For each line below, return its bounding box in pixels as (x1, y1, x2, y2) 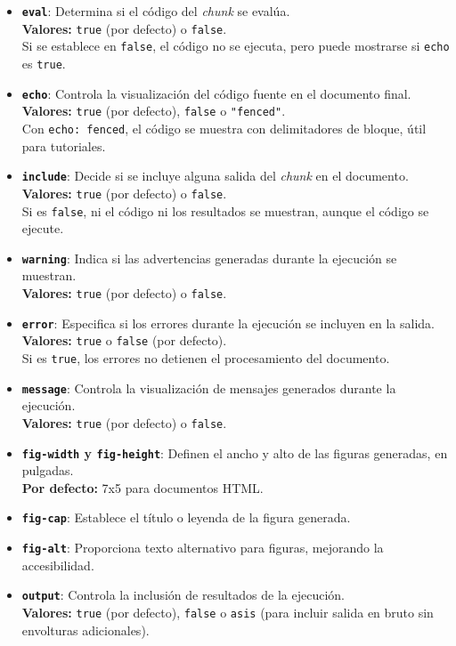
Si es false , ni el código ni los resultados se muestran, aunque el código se (21, 201, 429, 220)
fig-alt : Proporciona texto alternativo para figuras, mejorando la (21, 538, 384, 557)
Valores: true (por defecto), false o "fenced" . (21, 101, 286, 120)
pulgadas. (21, 461, 74, 480)
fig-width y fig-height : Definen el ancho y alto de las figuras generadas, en (21, 443, 448, 462)
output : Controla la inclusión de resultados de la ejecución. (21, 585, 345, 604)
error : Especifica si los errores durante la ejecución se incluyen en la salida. (21, 313, 435, 332)
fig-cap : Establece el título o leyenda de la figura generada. (21, 508, 351, 527)
